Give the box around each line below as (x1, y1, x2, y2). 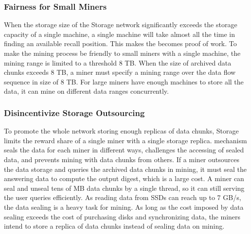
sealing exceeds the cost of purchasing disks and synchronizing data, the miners (4, 211, 241, 221)
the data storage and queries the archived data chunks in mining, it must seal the (4, 164, 247, 174)
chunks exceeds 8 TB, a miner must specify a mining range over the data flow (4, 67, 236, 77)
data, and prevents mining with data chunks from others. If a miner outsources (4, 154, 239, 164)
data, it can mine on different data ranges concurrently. (4, 86, 169, 96)
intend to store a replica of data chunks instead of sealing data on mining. (4, 221, 225, 231)
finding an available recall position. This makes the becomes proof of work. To (4, 38, 237, 49)
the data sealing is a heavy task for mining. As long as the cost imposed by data (4, 201, 244, 212)
